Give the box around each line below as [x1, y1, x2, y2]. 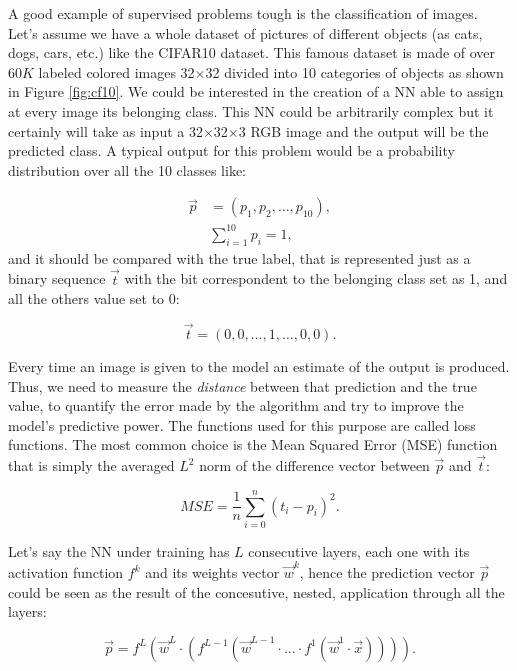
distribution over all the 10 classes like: [8, 159, 246, 180]
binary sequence [8, 268, 106, 289]
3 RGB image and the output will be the [238, 120, 489, 141]
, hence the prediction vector [299, 562, 475, 583]
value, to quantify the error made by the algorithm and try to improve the [8, 395, 464, 416]
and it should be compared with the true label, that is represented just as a [8, 247, 471, 268]
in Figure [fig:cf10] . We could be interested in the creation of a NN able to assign [8, 81, 504, 102]
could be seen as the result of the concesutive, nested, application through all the [8, 581, 505, 602]
